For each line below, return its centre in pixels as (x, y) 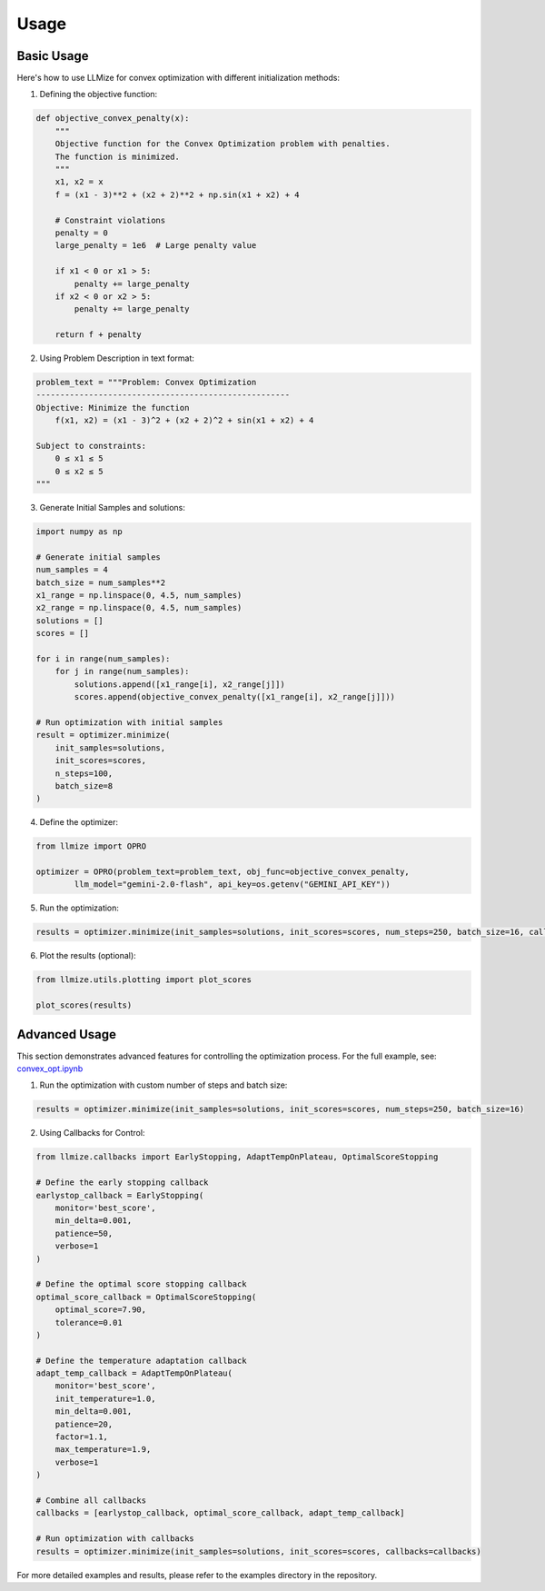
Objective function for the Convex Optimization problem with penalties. (223, 144)
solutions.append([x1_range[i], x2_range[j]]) (179, 684)
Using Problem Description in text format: (117, 358)
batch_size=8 (84, 786)
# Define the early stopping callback (122, 1183)
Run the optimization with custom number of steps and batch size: (163, 1085)
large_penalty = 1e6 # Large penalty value (156, 246)
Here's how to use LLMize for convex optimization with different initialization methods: (178, 78)
